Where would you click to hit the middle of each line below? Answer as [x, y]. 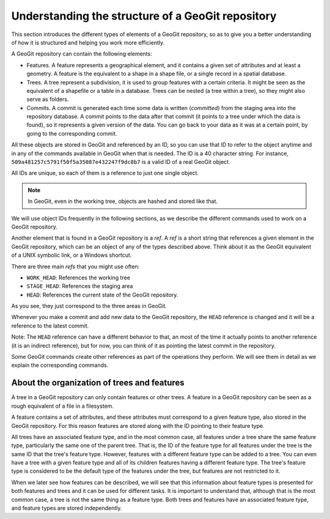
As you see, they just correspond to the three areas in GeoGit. [89, 306]
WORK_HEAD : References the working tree [79, 278]
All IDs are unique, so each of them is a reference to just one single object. [105, 173]
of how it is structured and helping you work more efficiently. [88, 42]
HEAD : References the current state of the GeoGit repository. [102, 295]
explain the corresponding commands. [60, 365]
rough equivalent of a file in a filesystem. [63, 406]
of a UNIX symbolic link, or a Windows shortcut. [71, 255]
